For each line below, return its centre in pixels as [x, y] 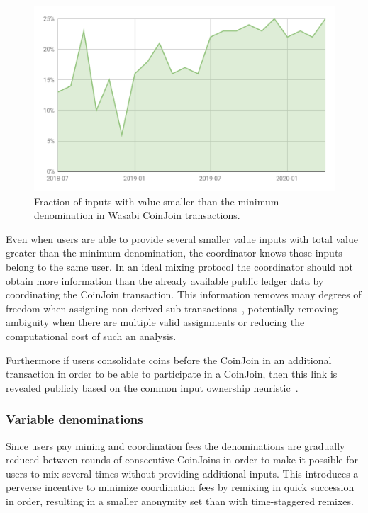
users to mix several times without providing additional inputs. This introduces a [182, 473]
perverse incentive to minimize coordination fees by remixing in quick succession [180, 487]
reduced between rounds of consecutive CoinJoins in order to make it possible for [182, 460]
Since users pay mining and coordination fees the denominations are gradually [175, 445]
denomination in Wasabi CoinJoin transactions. [137, 215]
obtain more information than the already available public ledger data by [165, 280]
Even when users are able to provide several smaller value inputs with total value [182, 238]
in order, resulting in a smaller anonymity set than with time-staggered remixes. [180, 501]
